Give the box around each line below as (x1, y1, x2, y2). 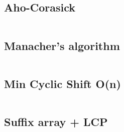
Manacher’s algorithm (4, 37, 120, 53)
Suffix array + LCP (4, 114, 108, 129)
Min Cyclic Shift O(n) (4, 75, 121, 91)
